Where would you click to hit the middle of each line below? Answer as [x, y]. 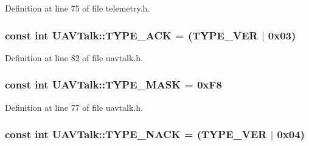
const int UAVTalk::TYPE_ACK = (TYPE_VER [131, 35]
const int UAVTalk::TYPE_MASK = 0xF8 [113, 85]
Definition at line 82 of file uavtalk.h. [74, 57]
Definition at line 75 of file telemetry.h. [78, 8]
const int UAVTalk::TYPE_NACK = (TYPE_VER [136, 134]
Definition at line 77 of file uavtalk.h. [74, 107]
